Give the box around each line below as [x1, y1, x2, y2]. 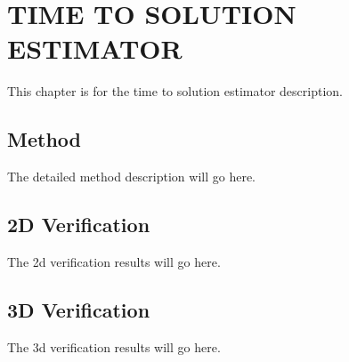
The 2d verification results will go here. [7, 252, 221, 270]
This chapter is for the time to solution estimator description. [7, 82, 343, 101]
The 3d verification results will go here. [7, 337, 221, 356]
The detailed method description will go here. [7, 167, 256, 186]
